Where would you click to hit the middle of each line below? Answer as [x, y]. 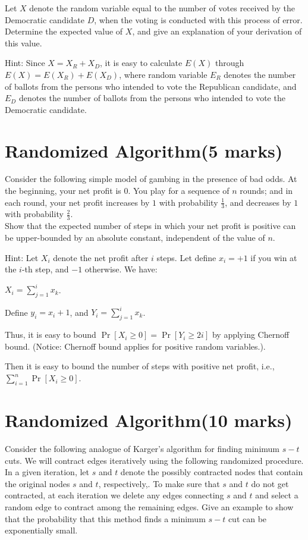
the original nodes [37, 483]
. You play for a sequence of [179, 191]
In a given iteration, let [47, 472]
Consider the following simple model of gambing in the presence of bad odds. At [151, 179]
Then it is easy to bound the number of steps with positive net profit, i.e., [140, 366]
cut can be [247, 518]
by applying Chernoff [251, 335]
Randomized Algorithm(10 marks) [149, 420]
